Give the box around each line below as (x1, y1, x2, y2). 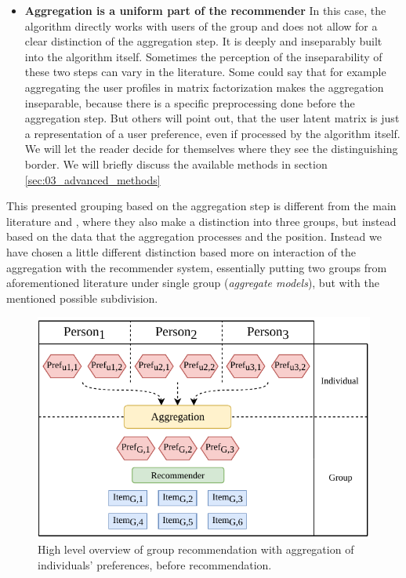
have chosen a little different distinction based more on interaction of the (6, 243, 356, 260)
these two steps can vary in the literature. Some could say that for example (24, 64, 386, 80)
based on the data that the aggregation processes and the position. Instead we (6, 228, 382, 245)
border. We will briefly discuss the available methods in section (24, 155, 328, 172)
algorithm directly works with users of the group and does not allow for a (24, 17, 378, 34)
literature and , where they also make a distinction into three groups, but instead (6, 213, 397, 229)
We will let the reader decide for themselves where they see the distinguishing (24, 140, 398, 157)
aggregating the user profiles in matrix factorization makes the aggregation (24, 78, 384, 95)
